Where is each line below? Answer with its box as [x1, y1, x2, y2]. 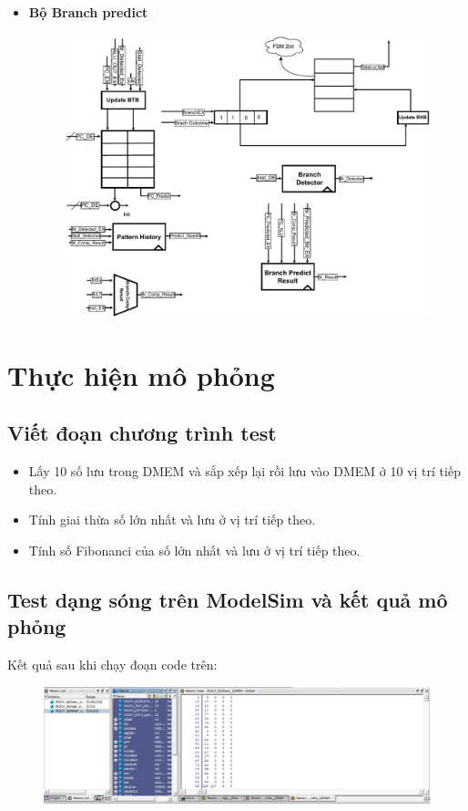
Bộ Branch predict [28, 3, 148, 21]
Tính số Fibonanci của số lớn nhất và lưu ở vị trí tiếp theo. [28, 540, 361, 559]
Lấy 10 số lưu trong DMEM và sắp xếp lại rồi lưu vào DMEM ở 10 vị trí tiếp [28, 462, 461, 481]
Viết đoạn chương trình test [7, 419, 277, 447]
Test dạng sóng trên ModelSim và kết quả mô [7, 585, 448, 613]
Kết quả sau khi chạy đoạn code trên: [7, 655, 218, 674]
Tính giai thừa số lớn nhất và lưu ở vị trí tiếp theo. [28, 510, 316, 529]
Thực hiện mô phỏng [7, 356, 275, 393]
